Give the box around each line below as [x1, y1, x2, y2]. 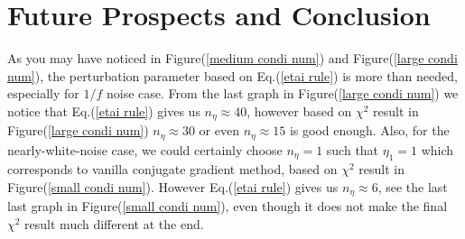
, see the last [377, 177, 448, 196]
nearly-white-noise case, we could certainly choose [7, 140, 283, 159]
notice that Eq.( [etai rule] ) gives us [7, 101, 200, 120]
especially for [7, 84, 79, 103]
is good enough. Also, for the [289, 121, 450, 140]
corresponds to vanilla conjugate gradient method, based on [7, 160, 338, 179]
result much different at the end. [24, 214, 204, 233]
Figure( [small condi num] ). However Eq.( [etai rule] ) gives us [7, 177, 339, 196]
